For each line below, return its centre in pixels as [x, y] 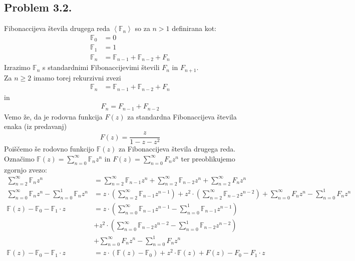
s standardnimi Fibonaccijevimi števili [101, 67]
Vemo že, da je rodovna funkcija [53, 116]
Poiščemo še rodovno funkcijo [49, 149]
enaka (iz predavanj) [36, 126]
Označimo [19, 158]
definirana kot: [194, 28]
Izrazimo [17, 67]
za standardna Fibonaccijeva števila [182, 116]
